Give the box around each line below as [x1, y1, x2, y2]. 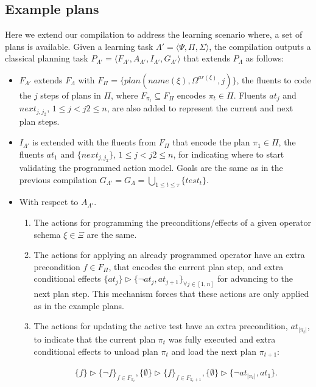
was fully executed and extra [168, 333, 276, 345]
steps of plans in [40, 88, 101, 101]
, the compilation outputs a [209, 40, 311, 52]
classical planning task [5, 52, 88, 64]
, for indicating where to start [173, 147, 284, 160]
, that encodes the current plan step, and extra [108, 260, 284, 273]
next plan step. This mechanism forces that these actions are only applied [33, 287, 309, 300]
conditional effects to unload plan [33, 344, 158, 357]
